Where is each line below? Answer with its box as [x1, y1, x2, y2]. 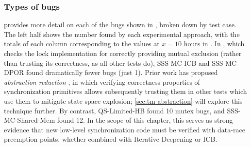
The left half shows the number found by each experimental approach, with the [4, 29, 240, 39]
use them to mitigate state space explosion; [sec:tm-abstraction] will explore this [4, 95, 243, 106]
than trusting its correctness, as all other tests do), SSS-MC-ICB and [4, 57, 210, 68]
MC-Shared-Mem [4, 115, 55, 125]
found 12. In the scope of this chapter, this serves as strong [57, 115, 233, 125]
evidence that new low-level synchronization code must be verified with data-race [4, 124, 245, 134]
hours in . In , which [184, 38, 245, 49]
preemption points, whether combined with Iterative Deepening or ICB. [4, 134, 218, 144]
